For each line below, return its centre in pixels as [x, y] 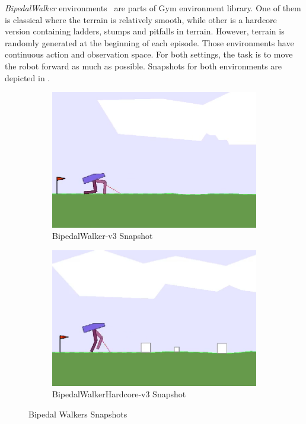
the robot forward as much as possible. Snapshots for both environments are [144, 66]
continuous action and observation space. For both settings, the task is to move [149, 54]
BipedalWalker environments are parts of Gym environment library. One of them [153, 8]
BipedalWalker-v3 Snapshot [103, 236]
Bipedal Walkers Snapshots [78, 414]
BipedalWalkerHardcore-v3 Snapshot [119, 394]
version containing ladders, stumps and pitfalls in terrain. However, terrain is [145, 31]
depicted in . [28, 77]
